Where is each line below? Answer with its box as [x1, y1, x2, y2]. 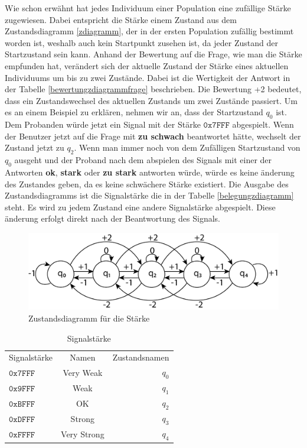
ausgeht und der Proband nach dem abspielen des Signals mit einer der [14, 154, 272, 166]
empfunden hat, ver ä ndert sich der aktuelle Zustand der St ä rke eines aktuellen [5, 59, 289, 72]
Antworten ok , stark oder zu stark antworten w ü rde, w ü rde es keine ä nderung [5, 165, 295, 178]
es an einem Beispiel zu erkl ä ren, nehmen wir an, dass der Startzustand [5, 106, 263, 118]
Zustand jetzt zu [5, 141, 64, 154]
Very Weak [63, 366, 103, 378]
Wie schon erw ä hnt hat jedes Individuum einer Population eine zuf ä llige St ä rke [5, 2, 291, 14]
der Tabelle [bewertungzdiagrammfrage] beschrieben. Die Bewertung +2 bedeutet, [5, 83, 302, 95]
